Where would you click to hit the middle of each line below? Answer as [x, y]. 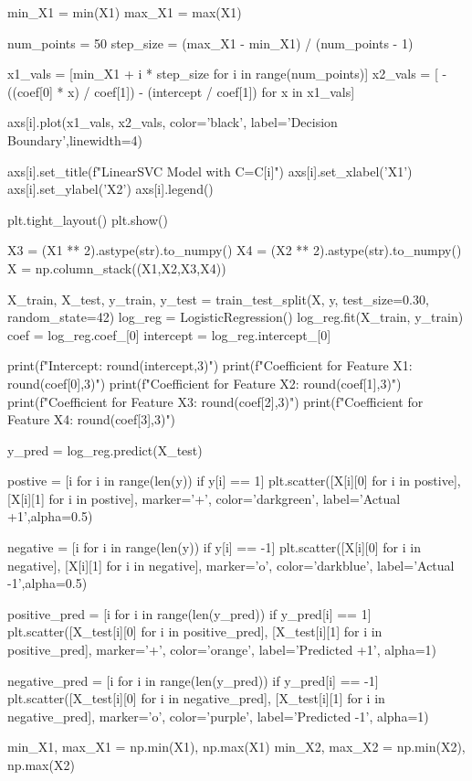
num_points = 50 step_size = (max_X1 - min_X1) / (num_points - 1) [210, 43]
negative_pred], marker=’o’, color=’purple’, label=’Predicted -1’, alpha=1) [218, 716]
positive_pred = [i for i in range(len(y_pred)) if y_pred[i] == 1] [189, 613]
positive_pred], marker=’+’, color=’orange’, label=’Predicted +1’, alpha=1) [222, 650]
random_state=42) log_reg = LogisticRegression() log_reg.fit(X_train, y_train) [236, 317]
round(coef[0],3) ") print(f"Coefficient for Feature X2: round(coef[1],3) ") [205, 383]
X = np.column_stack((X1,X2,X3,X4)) [117, 267]
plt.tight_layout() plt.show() [88, 219]
